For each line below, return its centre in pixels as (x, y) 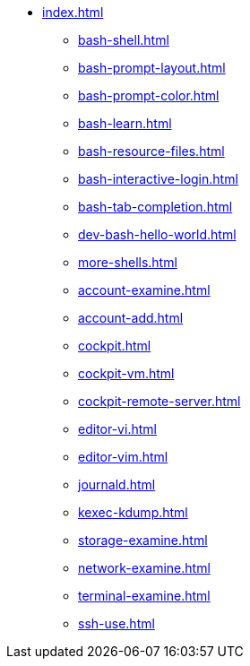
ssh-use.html (116, 623)
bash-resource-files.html (151, 151)
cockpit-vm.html (126, 373)
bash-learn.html (125, 123)
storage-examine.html (143, 540)
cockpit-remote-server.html (159, 401)
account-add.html (131, 318)
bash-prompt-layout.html (152, 68)
